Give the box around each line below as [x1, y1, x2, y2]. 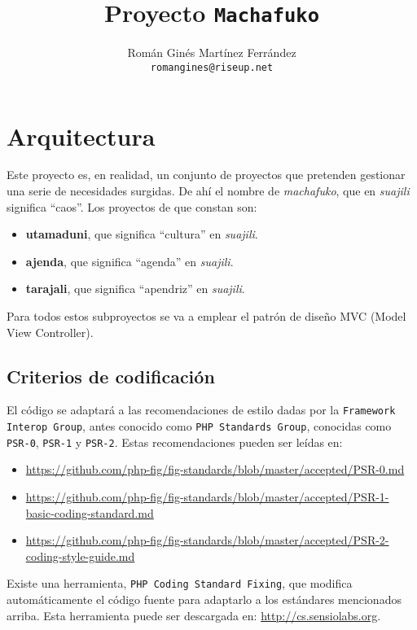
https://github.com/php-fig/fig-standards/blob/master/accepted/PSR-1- [25, 488, 389, 505]
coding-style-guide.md [25, 547, 135, 564]
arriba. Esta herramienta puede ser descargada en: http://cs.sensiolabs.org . [7, 606, 381, 623]
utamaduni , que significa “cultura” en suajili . [25, 225, 258, 243]
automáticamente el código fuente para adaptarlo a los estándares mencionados [7, 590, 402, 607]
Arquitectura [7, 119, 156, 152]
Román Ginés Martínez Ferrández [127, 44, 296, 61]
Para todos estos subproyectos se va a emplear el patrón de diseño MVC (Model [7, 308, 406, 324]
